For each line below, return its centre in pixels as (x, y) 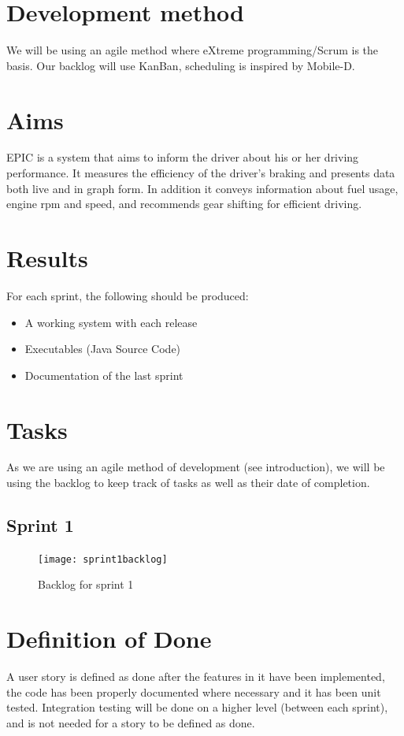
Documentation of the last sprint (104, 375)
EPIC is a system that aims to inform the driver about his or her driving (183, 157)
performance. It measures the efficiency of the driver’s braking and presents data (201, 173)
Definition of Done (109, 639)
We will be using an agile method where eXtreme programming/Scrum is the (193, 50)
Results (47, 258)
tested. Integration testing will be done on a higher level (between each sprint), (197, 707)
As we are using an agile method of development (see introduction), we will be (196, 467)
